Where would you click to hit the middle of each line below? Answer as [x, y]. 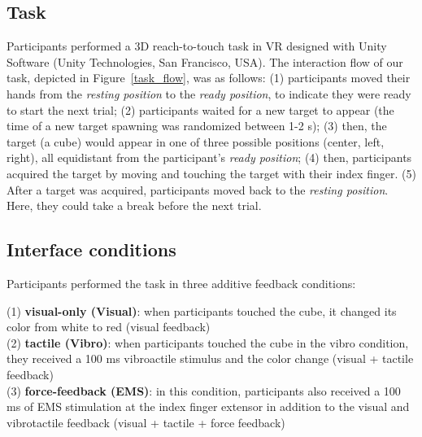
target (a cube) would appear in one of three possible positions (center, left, [196, 141]
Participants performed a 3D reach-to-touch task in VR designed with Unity [197, 46]
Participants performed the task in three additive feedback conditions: [181, 283]
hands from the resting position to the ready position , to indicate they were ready [209, 93]
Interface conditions [91, 249]
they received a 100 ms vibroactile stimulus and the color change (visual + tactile [210, 358]
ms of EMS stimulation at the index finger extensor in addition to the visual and [208, 406]
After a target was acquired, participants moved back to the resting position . [198, 189]
